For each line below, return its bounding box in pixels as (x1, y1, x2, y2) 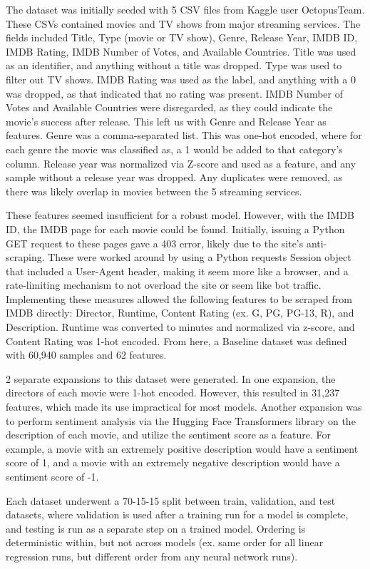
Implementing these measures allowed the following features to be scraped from (6, 291, 352, 306)
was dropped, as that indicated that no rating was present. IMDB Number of (6, 86, 343, 101)
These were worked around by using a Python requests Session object (48, 250, 351, 265)
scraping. (6, 250, 45, 265)
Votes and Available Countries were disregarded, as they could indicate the (6, 100, 333, 115)
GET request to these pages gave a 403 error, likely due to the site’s (6, 235, 304, 250)
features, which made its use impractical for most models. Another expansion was (6, 399, 362, 414)
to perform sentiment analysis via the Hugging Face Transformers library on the (6, 413, 356, 428)
